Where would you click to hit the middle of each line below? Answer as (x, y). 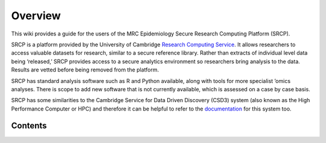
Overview (36, 16)
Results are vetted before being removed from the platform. (85, 70)
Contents (29, 126)
